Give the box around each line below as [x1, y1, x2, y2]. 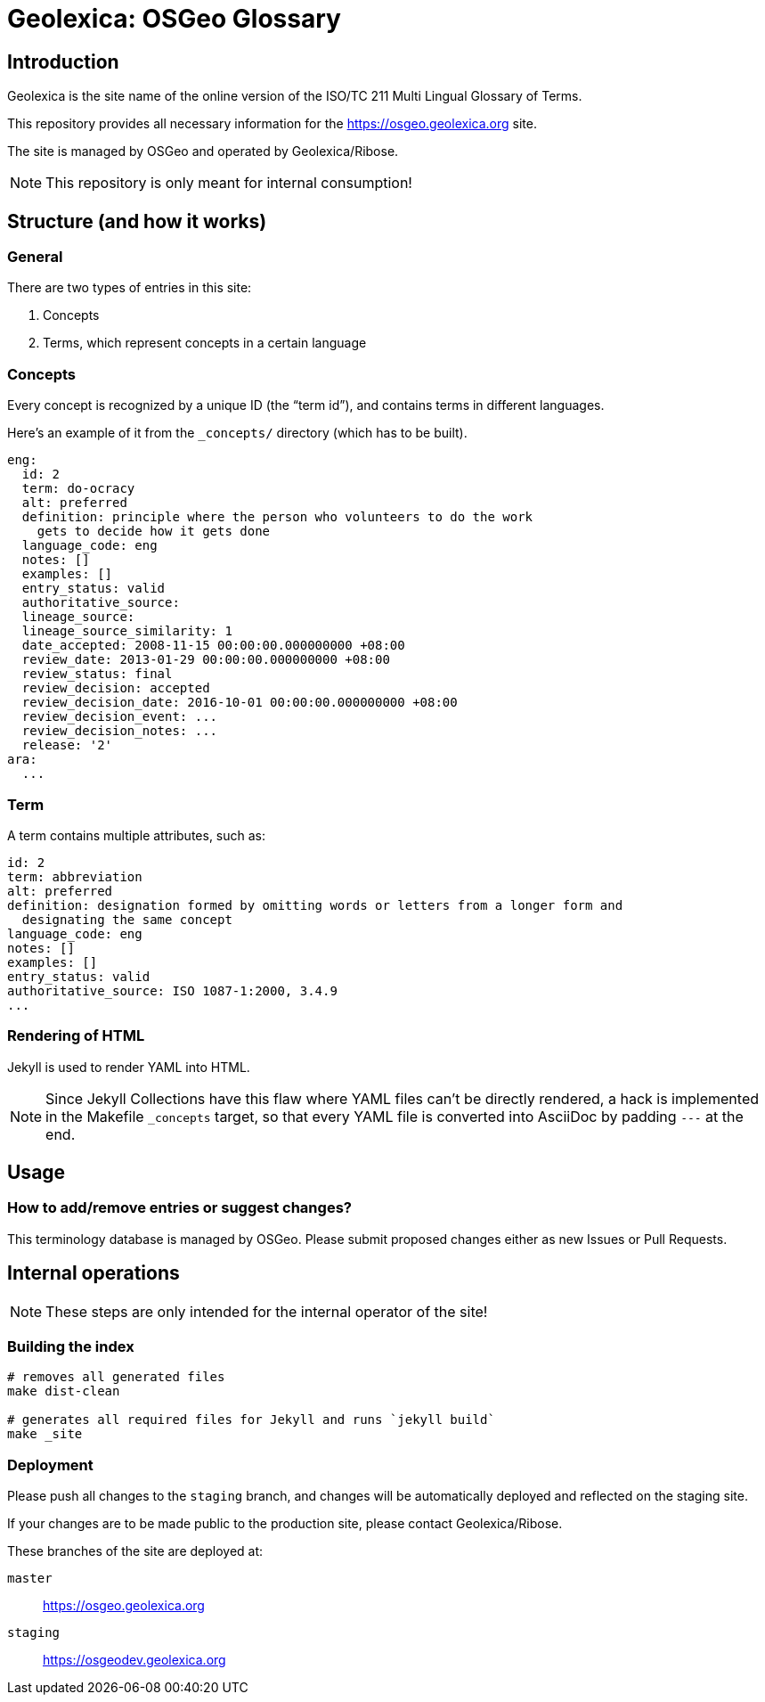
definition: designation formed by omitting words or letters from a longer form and [7, 897, 623, 912]
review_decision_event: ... [21, 709, 218, 724]
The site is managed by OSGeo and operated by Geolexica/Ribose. [7, 143, 399, 160]
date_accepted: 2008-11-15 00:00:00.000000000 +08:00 [21, 638, 405, 653]
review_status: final [21, 667, 173, 682]
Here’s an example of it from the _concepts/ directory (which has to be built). [7, 425, 468, 441]
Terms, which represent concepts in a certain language [43, 335, 367, 351]
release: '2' [21, 738, 113, 753]
